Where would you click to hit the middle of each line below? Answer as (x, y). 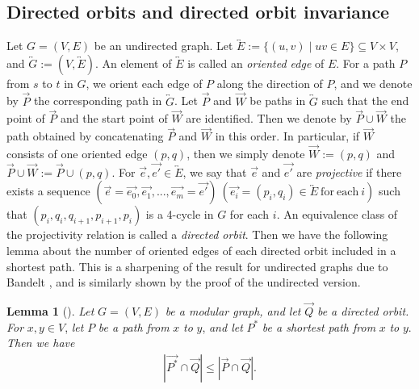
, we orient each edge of (144, 83)
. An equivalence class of (337, 214)
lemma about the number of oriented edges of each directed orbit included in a (201, 251)
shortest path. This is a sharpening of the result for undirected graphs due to (197, 266)
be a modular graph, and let (233, 311)
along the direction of (270, 83)
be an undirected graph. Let (163, 46)
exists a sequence (48, 191)
